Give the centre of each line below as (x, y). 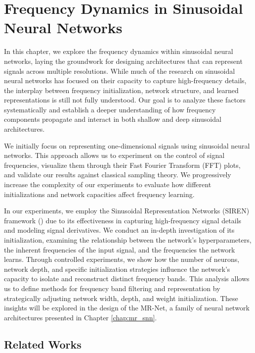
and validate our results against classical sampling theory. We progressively (118, 175)
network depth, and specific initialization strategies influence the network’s (117, 269)
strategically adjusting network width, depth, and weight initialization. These (121, 298)
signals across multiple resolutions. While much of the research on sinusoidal (120, 71)
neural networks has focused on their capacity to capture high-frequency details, (125, 80)
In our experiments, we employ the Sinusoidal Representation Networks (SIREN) (127, 211)
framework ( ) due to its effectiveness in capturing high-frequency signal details (123, 220)
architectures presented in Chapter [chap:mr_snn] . (81, 317)
